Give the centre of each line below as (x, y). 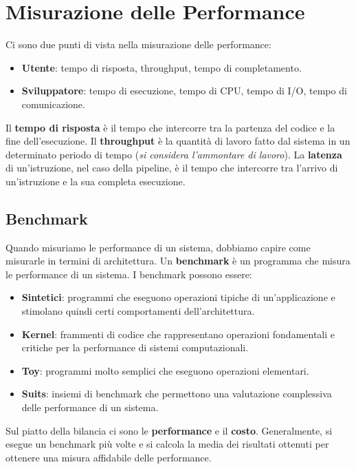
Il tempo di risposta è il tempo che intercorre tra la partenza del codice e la (170, 127)
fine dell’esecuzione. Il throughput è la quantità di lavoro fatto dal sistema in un (178, 141)
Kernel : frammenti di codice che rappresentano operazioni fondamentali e (178, 334)
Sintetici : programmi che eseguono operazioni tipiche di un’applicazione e (178, 297)
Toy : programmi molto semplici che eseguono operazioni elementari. (165, 370)
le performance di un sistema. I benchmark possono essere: (129, 274)
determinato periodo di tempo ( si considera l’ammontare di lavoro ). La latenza (174, 154)
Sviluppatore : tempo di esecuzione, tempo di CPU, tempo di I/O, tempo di (184, 91)
